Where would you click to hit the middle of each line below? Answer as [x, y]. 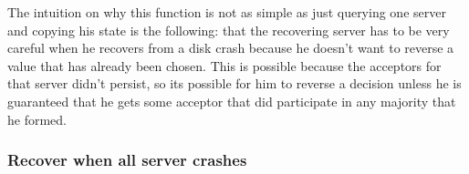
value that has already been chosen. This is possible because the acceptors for [224, 65]
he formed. [37, 119]
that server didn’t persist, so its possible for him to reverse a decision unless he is [234, 83]
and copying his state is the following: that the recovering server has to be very [229, 30]
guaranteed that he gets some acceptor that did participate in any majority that [232, 101]
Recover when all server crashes [127, 160]
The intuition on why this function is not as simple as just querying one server [227, 12]
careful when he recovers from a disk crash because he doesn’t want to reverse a [231, 48]
